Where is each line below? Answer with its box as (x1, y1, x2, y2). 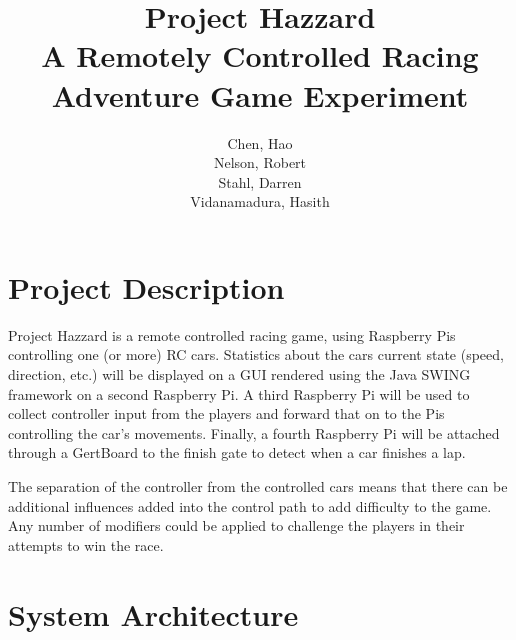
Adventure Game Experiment (51, 74, 469, 115)
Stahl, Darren (218, 171, 302, 192)
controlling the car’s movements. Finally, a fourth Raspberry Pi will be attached (8, 422, 500, 443)
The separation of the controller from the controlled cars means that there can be (8, 475, 508, 496)
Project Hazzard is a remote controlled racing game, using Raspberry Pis (8, 324, 456, 345)
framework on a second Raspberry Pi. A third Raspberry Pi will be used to (8, 383, 470, 404)
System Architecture (8, 593, 299, 634)
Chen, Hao (227, 132, 293, 153)
